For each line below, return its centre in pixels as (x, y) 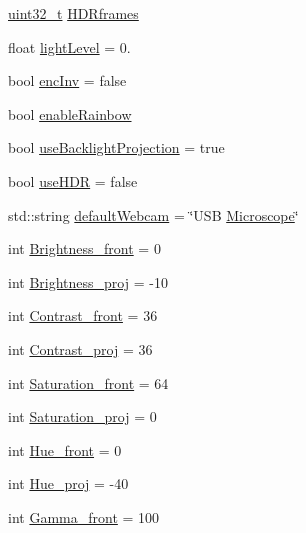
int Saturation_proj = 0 (82, 416)
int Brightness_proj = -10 (88, 281)
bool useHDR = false (73, 180)
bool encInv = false (67, 80)
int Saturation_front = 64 (88, 382)
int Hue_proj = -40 (68, 483)
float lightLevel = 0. (69, 46)
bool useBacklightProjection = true (116, 147)
